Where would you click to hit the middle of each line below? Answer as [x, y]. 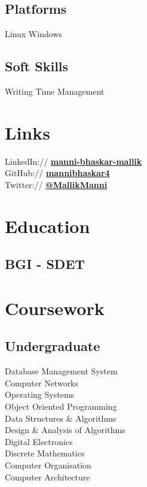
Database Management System [61, 371]
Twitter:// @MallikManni [56, 184]
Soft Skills [37, 66]
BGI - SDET [45, 264]
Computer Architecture [48, 477]
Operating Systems [40, 394]
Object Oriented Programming [61, 406]
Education [48, 226]
